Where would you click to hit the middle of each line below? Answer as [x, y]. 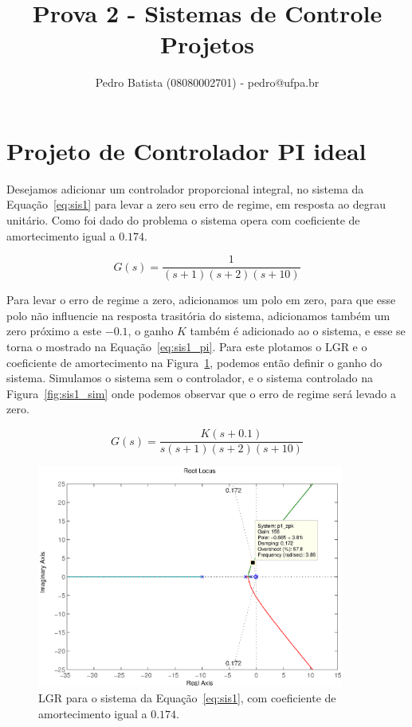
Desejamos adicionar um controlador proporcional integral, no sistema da [185, 188]
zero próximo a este [54, 331]
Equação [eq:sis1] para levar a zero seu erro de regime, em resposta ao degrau [196, 204]
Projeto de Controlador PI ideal [186, 150]
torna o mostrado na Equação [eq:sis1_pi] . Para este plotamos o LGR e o [187, 347]
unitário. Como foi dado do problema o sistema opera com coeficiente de [183, 220]
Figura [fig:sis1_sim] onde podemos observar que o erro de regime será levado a [201, 393]
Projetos [207, 44]
